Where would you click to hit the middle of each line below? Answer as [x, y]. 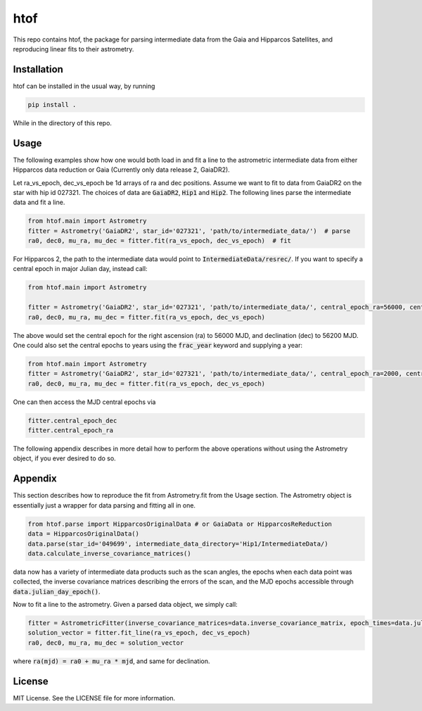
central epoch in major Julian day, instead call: [80, 269]
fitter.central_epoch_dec [72, 420]
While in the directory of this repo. [63, 122]
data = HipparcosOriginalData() [84, 534]
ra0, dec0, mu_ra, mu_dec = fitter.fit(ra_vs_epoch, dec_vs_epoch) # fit [160, 241]
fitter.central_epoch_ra [71, 430]
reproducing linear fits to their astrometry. [73, 49]
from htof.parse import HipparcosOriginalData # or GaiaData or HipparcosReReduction [180, 524]
